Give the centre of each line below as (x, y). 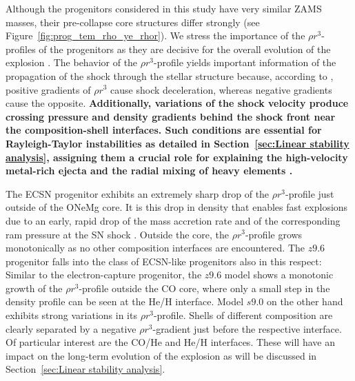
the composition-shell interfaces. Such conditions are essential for (164, 130)
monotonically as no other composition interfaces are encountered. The (155, 248)
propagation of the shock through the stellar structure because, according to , (170, 75)
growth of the (34, 288)
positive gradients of (48, 89)
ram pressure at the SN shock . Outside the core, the (117, 234)
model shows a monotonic (279, 275)
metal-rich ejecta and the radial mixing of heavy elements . (149, 171)
